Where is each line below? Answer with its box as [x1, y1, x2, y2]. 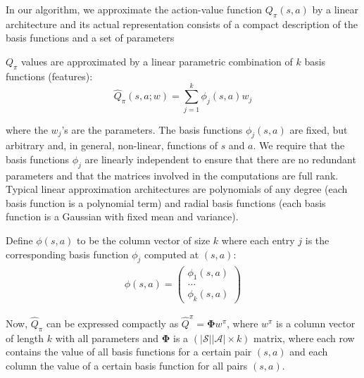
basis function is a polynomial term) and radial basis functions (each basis [6, 195, 326, 210]
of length [6, 330, 44, 345]
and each [289, 344, 328, 359]
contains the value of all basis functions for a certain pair [6, 344, 252, 359]
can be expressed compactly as [46, 315, 179, 330]
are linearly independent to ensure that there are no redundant [84, 151, 356, 166]
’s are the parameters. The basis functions [61, 122, 243, 137]
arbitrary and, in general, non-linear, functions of [6, 138, 218, 153]
